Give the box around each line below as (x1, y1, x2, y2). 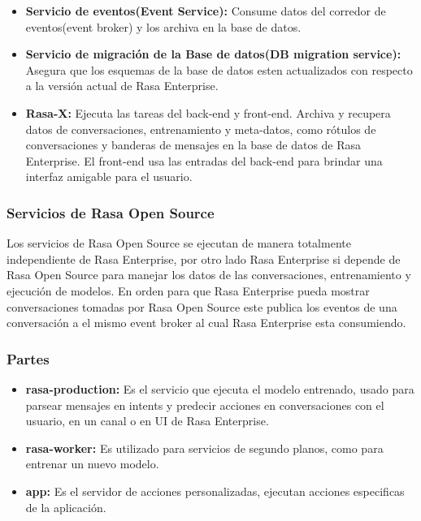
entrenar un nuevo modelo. (25, 455, 159, 472)
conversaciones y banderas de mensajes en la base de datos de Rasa (25, 136, 362, 153)
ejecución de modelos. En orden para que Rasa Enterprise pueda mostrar (7, 282, 370, 299)
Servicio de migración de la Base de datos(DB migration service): (25, 45, 401, 62)
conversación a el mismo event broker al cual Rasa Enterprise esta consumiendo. (7, 314, 406, 331)
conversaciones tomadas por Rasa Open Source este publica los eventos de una (7, 298, 397, 315)
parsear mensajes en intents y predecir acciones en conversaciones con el (25, 396, 384, 413)
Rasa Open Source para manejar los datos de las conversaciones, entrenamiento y (7, 266, 411, 283)
